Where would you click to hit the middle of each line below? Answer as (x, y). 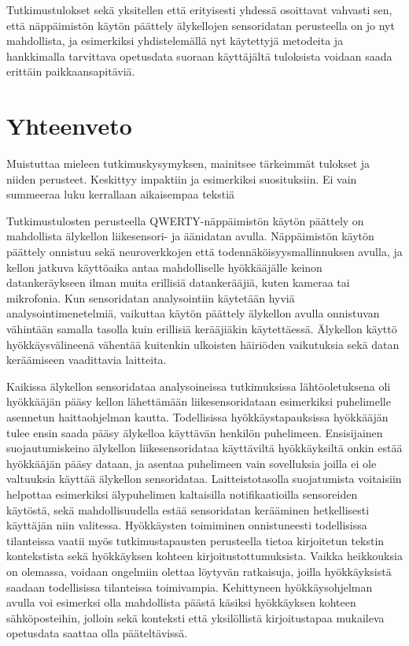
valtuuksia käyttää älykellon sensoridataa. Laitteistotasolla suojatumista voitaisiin (204, 479)
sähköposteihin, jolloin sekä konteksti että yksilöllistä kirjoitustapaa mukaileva (195, 617)
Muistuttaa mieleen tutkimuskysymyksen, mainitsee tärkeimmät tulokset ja (188, 163)
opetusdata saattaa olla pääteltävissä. (97, 633)
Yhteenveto (69, 126)
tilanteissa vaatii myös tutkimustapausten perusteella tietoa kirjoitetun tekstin (195, 540)
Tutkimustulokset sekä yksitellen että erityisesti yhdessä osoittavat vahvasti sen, (199, 9)
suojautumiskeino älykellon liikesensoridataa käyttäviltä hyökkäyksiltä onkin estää (204, 448)
